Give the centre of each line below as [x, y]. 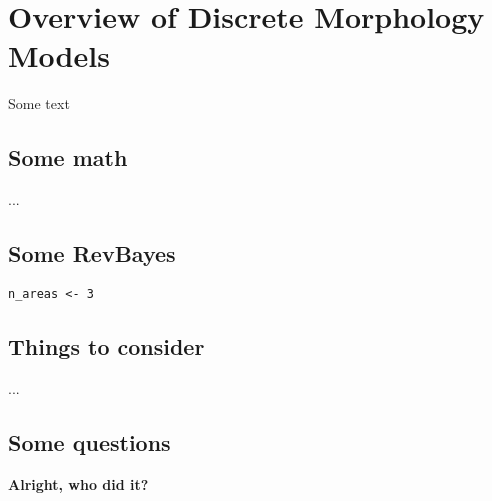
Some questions [89, 441]
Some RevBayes [92, 253]
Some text [39, 103]
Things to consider [106, 345]
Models [59, 55]
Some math [68, 157]
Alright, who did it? [78, 483]
